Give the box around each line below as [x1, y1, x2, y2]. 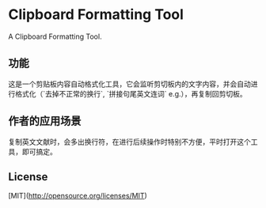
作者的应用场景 [8, 115, 82, 128]
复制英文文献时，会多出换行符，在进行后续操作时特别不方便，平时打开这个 [8, 137, 251, 146]
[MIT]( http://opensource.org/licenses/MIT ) [8, 191, 148, 201]
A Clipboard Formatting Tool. [8, 32, 102, 41]
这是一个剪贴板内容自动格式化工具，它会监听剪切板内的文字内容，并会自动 [8, 79, 251, 89]
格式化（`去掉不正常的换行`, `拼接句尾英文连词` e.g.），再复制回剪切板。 [14, 89, 247, 98]
